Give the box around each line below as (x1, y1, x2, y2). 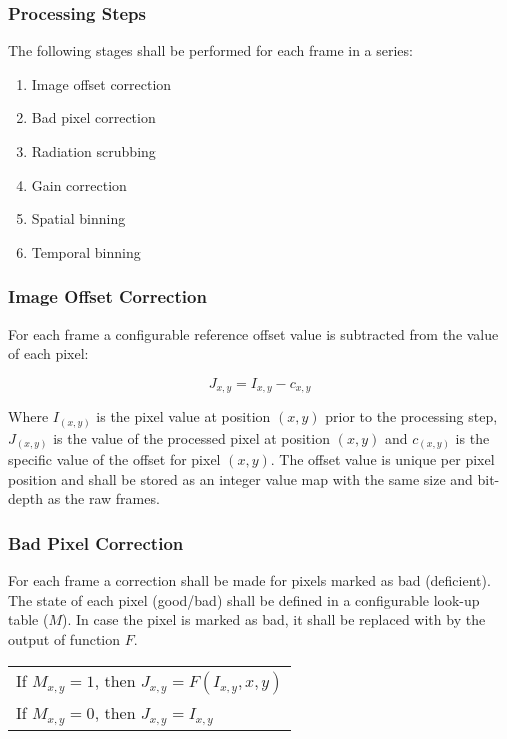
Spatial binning (31, 208, 126, 229)
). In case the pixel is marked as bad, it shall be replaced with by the (62, 609, 486, 630)
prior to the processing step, (325, 406, 498, 427)
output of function (8, 629, 121, 650)
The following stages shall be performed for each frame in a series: (8, 40, 413, 61)
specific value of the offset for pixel (8, 449, 221, 470)
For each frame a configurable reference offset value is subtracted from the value (8, 323, 499, 344)
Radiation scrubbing (31, 141, 156, 161)
